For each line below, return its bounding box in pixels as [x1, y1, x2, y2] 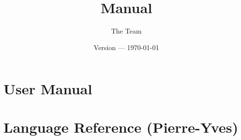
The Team [111, 26, 142, 36]
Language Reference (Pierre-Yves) [3, 117, 239, 137]
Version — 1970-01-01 [94, 42, 159, 52]
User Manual [3, 79, 92, 99]
